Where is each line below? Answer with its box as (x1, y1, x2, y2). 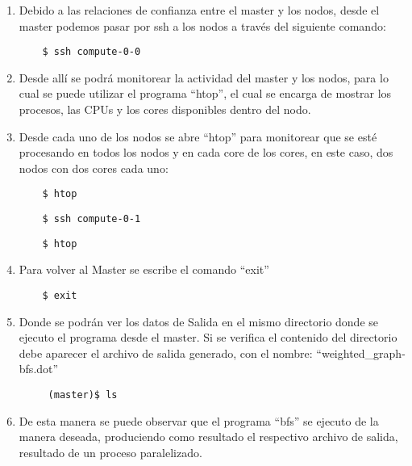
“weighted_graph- (316, 344, 406, 361)
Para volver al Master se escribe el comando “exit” (19, 261, 269, 278)
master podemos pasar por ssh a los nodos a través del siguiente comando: (19, 17, 386, 34)
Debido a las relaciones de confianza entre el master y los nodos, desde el (19, 2, 380, 18)
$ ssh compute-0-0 (42, 46, 141, 58)
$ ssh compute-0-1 (42, 213, 141, 225)
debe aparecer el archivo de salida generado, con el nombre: (19, 344, 313, 361)
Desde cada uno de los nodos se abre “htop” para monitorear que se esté (19, 128, 377, 145)
